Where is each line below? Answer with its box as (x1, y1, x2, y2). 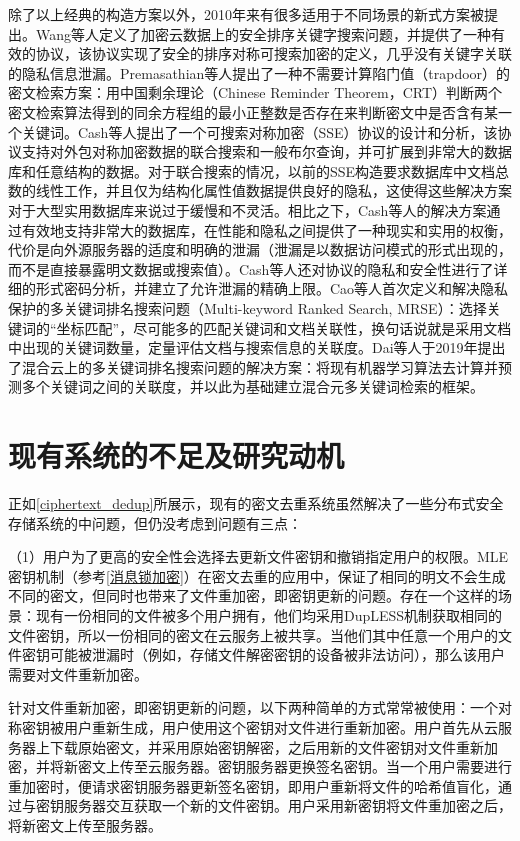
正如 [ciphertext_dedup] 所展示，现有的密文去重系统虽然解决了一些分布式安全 (8, 493, 504, 513)
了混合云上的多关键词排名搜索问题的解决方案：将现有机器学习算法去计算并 (8, 356, 498, 377)
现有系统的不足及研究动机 (8, 435, 345, 476)
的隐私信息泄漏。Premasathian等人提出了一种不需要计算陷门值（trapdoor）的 (8, 62, 511, 83)
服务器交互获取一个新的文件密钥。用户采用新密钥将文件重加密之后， (63, 795, 512, 816)
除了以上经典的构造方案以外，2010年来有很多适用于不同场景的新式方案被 (8, 4, 484, 24)
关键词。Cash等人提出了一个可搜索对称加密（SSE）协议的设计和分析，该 (21, 121, 498, 142)
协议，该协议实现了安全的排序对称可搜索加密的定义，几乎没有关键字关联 (35, 43, 512, 64)
